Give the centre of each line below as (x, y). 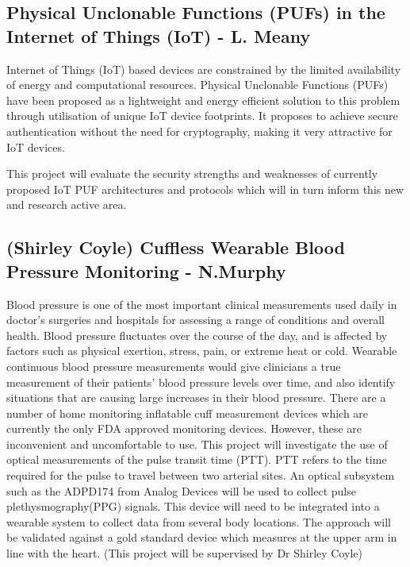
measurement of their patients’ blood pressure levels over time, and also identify (201, 382)
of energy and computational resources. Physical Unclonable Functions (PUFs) (197, 85)
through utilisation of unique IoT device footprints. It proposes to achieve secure (202, 116)
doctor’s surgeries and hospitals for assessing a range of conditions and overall (196, 320)
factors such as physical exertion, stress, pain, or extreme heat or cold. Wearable (202, 351)
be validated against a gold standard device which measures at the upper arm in (202, 537)
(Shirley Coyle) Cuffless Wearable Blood (176, 247)
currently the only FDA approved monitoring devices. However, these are (184, 428)
